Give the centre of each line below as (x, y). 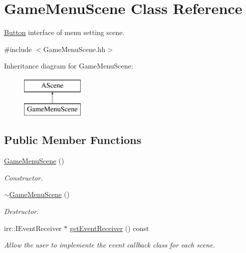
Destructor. (22, 211)
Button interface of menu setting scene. (64, 32)
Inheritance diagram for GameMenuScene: (69, 66)
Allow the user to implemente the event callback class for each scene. (110, 245)
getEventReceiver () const (109, 228)
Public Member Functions (73, 140)
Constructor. (24, 177)
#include (18, 49)
